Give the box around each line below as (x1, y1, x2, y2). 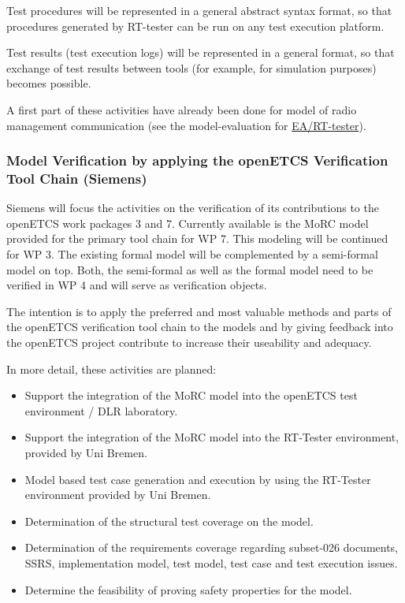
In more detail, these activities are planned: (6, 360, 217, 377)
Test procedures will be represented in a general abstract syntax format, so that (6, 2, 392, 18)
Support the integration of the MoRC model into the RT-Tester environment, (24, 429, 399, 445)
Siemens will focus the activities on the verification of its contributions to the (6, 199, 379, 216)
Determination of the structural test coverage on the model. (24, 512, 314, 529)
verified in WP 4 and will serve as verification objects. (6, 277, 267, 293)
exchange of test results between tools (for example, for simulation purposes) (6, 59, 377, 76)
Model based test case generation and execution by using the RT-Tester (24, 471, 371, 487)
